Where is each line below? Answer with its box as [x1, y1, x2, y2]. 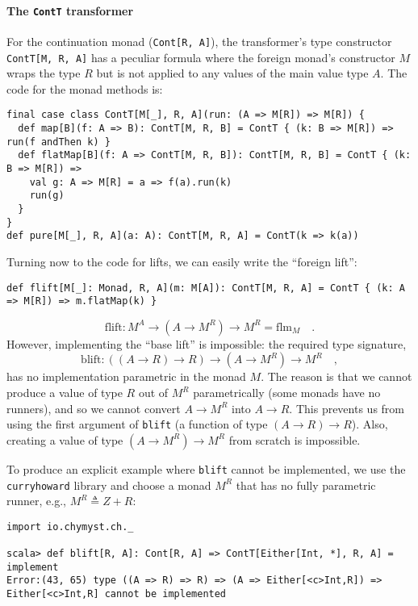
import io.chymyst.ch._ [6, 520, 134, 533]
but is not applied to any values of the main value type [96, 65, 369, 81]
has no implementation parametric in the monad [6, 368, 246, 385]
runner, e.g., [6, 492, 66, 509]
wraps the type [6, 65, 81, 81]
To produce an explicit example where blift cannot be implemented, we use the [6, 460, 406, 477]
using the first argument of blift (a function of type [6, 416, 268, 433]
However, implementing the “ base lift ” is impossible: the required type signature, [6, 335, 407, 352]
